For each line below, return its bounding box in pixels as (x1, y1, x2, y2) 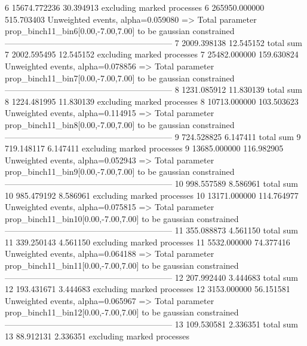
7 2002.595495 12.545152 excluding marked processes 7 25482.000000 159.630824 (5, 48, 299, 60)
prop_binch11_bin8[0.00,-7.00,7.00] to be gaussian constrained (5, 118, 235, 130)
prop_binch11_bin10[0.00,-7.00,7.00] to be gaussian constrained (5, 212, 239, 224)
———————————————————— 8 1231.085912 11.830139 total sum (5, 83, 302, 96)
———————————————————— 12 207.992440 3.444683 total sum (5, 271, 298, 283)
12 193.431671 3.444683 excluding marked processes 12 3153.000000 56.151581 (5, 283, 290, 295)
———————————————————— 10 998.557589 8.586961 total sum (5, 177, 298, 189)
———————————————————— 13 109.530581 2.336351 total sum (5, 318, 298, 330)
